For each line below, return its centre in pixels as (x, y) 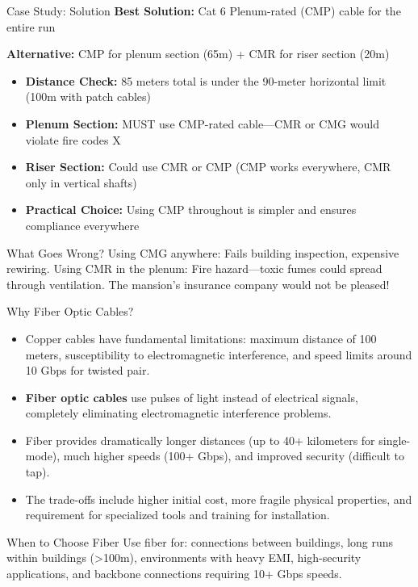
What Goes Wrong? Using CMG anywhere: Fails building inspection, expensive (203, 252)
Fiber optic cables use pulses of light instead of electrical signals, (192, 397)
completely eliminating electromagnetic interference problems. (178, 413)
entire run (31, 26)
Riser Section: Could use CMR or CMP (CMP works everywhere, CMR (208, 167)
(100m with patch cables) (88, 96)
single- (395, 440)
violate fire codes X (73, 139)
